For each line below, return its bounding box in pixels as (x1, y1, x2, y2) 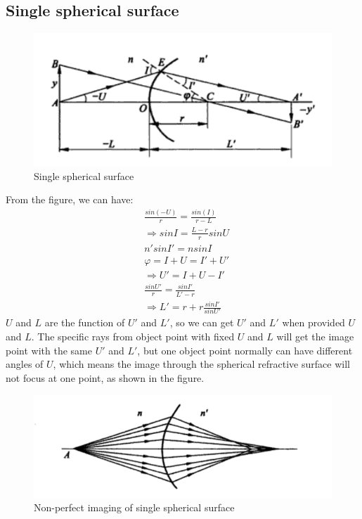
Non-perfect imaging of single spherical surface (34, 500, 235, 515)
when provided (282, 315, 345, 330)
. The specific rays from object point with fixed (31, 328, 235, 343)
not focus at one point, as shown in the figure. (6, 370, 205, 385)
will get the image (276, 328, 354, 343)
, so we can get (169, 315, 234, 330)
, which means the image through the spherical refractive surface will (53, 357, 350, 371)
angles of (6, 357, 44, 371)
